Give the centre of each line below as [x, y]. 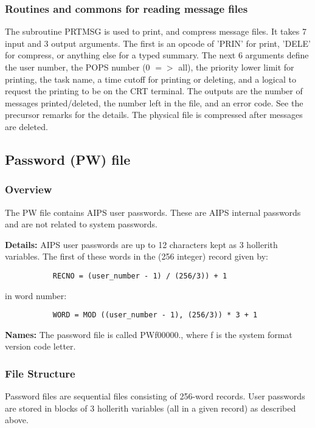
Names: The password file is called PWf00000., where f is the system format [149, 334]
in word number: [36, 295]
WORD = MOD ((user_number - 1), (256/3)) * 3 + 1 [155, 315]
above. [17, 420]
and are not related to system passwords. [81, 224]
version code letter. [40, 346]
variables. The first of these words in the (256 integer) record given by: [137, 256]
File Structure [40, 373]
